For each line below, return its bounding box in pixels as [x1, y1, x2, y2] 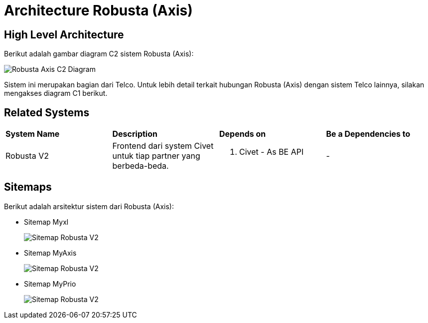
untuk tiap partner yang [112, 151, 200, 161]
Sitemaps [4, 181, 52, 194]
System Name [5, 129, 60, 139]
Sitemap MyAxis [24, 248, 77, 257]
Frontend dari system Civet [112, 141, 214, 151]
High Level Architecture [4, 28, 124, 41]
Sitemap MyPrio [24, 279, 76, 288]
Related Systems [4, 106, 90, 119]
